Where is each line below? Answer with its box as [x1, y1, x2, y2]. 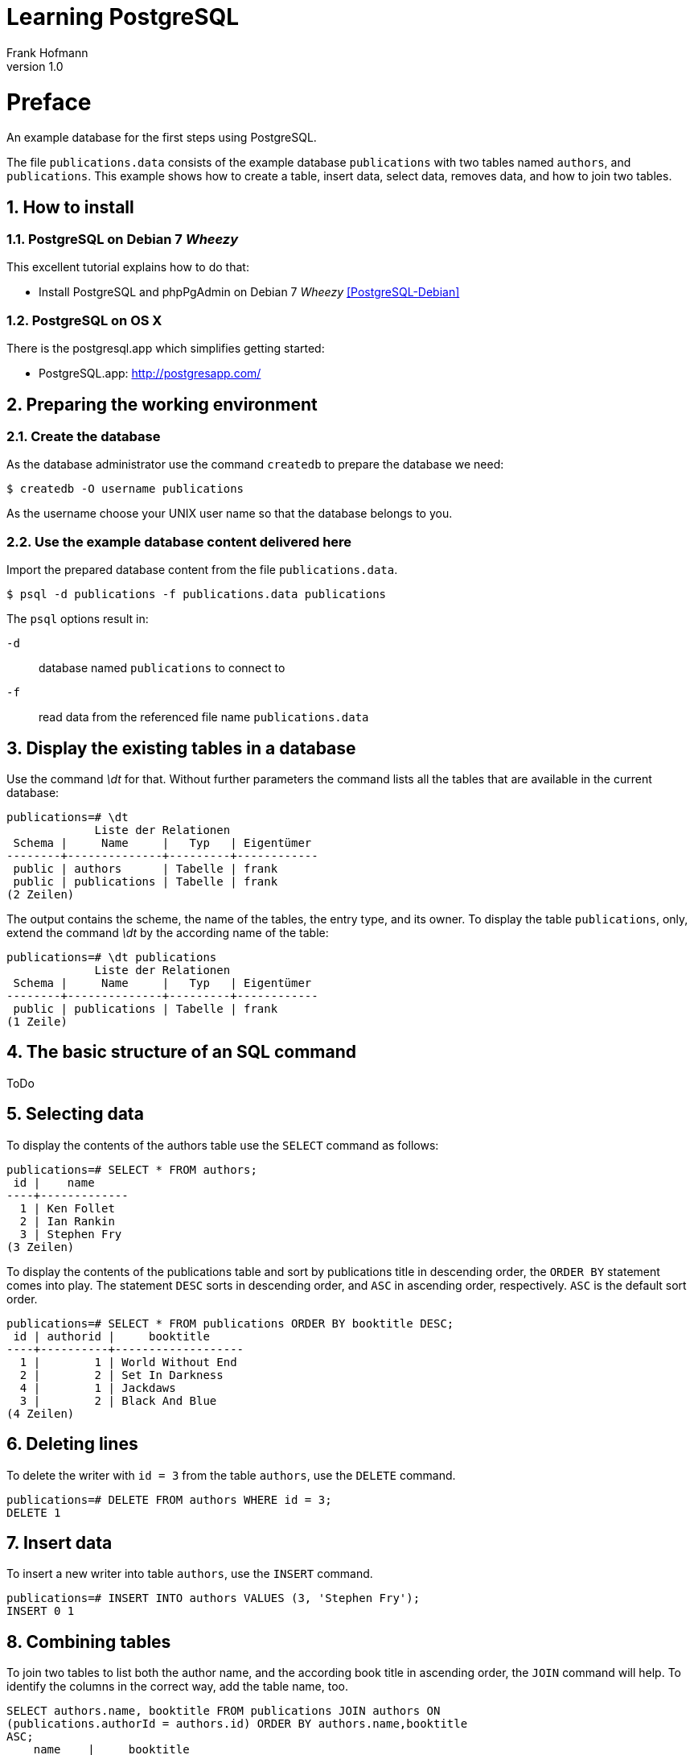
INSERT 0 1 [6, 1604, 75, 1618]
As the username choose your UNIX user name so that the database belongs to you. [6, 506, 453, 521]
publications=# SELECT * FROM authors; [6, 1162, 257, 1176]
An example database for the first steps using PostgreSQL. [6, 130, 317, 145]
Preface [6, 88, 92, 116]
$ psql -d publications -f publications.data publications [6, 588, 387, 601]
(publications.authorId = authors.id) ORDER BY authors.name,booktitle [6, 1717, 468, 1731]
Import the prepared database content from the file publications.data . [6, 563, 398, 577]
